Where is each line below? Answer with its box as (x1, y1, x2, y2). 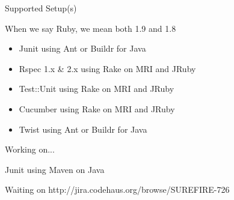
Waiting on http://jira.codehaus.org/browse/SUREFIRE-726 (5, 183, 230, 196)
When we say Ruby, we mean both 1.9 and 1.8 (5, 22, 176, 34)
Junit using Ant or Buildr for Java (19, 42, 146, 55)
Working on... (5, 143, 55, 156)
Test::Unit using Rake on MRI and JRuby (19, 82, 174, 95)
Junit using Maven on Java (5, 163, 105, 175)
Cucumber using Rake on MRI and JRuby (19, 102, 175, 115)
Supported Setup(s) (5, 2, 77, 14)
